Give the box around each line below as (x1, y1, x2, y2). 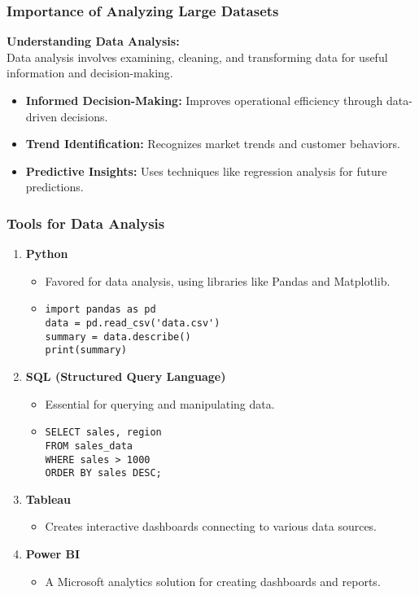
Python (25, 245, 68, 262)
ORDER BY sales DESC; (45, 467, 162, 479)
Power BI (25, 545, 81, 562)
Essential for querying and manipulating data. (45, 395, 275, 412)
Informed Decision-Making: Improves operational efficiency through (25, 92, 383, 108)
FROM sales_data (45, 440, 133, 452)
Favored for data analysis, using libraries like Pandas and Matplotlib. (45, 272, 391, 289)
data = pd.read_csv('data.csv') (45, 317, 220, 330)
